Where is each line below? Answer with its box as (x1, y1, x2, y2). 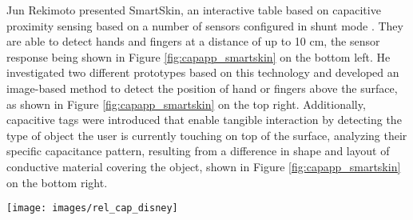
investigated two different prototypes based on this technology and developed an (6, 64, 399, 81)
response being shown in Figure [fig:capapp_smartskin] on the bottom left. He (6, 48, 391, 65)
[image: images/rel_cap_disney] (6, 202, 178, 214)
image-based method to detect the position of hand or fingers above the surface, (6, 79, 398, 96)
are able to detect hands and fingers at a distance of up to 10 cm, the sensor (6, 33, 380, 50)
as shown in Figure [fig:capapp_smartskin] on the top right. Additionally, (6, 95, 366, 112)
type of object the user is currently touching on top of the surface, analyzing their (6, 126, 407, 143)
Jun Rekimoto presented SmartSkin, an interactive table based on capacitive (6, 2, 381, 18)
